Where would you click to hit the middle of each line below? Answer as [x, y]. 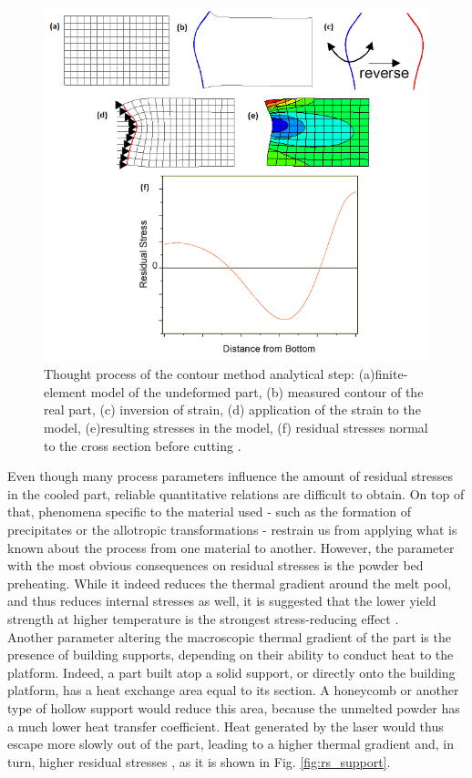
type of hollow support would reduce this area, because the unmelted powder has [234, 707]
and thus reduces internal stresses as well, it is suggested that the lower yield [222, 601]
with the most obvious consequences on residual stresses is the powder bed [215, 565]
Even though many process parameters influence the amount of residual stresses [231, 476]
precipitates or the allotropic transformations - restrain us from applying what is [232, 529]
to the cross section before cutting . [143, 445]
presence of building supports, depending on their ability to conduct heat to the [231, 655]
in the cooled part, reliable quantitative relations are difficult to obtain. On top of [236, 493]
